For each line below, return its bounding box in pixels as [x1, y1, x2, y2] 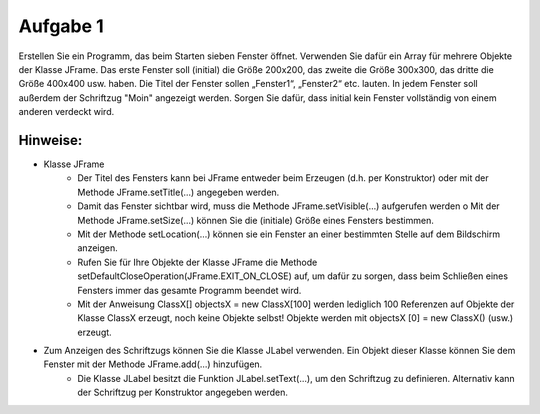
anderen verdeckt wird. [18, 106, 115, 118]
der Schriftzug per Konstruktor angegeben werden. [77, 386, 289, 399]
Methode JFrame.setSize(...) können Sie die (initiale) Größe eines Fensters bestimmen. [77, 214, 435, 226]
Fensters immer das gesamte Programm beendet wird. [77, 284, 302, 296]
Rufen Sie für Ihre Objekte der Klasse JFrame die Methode [77, 256, 318, 268]
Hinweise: [18, 131, 83, 149]
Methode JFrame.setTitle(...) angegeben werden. [77, 186, 280, 198]
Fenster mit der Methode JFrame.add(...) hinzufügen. [43, 358, 263, 370]
